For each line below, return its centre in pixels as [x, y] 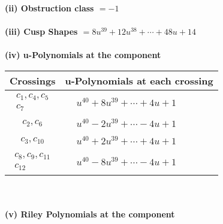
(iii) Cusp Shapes [41, 31]
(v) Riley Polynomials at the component [90, 214]
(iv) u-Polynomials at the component [83, 55]
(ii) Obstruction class [49, 8]
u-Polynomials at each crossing [139, 80]
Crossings [33, 80]
